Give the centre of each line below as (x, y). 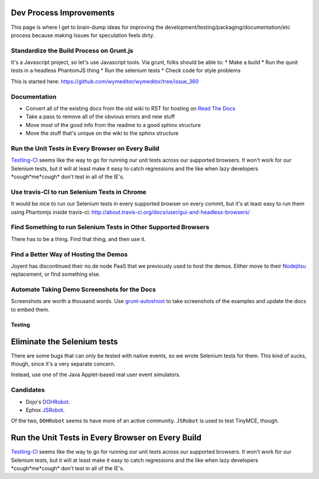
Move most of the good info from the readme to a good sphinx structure (113, 125)
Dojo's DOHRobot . (48, 402)
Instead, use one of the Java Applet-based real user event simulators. (96, 374)
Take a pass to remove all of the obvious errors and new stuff (100, 117)
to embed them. (30, 309)
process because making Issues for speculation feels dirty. (83, 35)
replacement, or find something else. (56, 274)
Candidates (28, 390)
